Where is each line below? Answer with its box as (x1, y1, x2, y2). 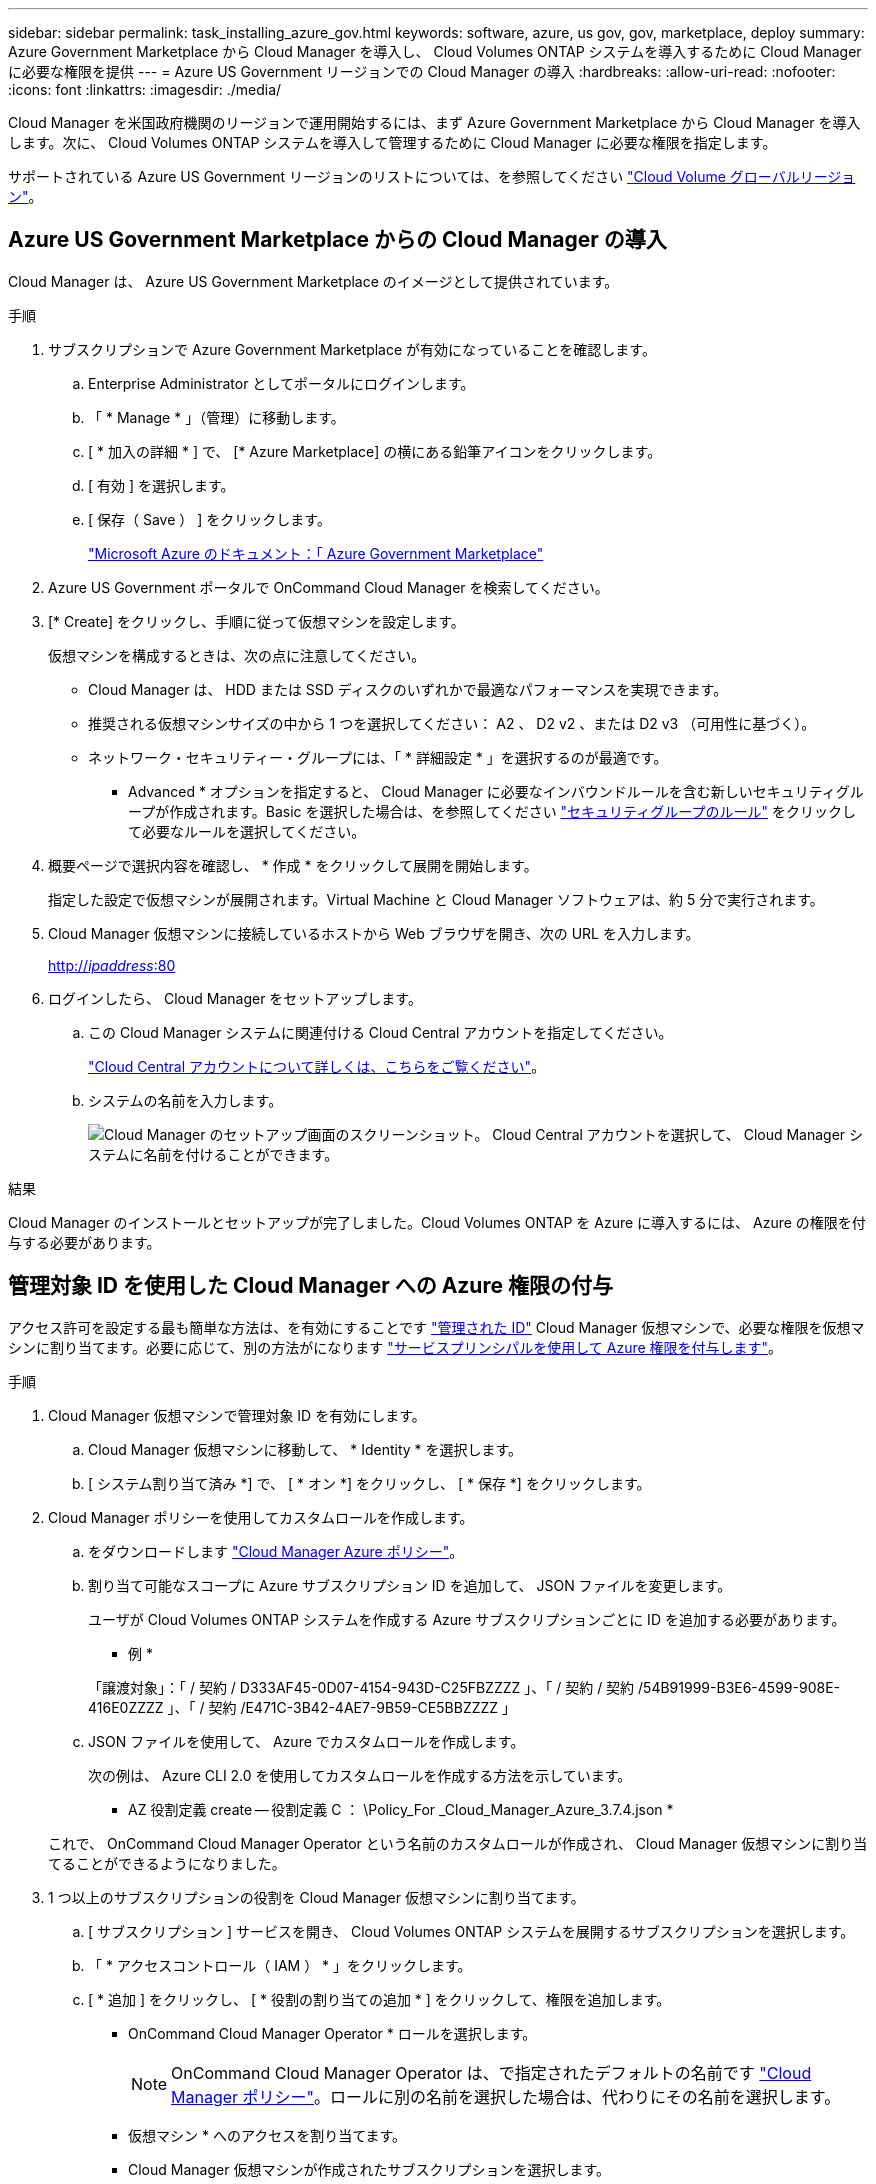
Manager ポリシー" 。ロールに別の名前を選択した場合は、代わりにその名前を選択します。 (171, 2086, 841, 2107)
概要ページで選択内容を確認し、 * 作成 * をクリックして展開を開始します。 (48, 856, 538, 874)
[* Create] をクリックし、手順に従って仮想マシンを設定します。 (48, 612, 465, 630)
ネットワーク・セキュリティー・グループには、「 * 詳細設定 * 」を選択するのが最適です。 (88, 748, 668, 766)
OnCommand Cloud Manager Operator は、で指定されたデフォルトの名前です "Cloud (171, 2062, 812, 2083)
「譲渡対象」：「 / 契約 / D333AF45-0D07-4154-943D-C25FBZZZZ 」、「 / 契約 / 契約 (88, 1678, 635, 1696)
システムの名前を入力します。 (88, 1091, 283, 1109)
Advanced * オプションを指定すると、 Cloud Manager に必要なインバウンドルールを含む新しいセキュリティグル (128, 782, 864, 800)
